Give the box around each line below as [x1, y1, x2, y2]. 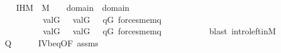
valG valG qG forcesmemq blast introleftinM [42, 25, 276, 37]
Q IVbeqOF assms [4, 36, 99, 49]
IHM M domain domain [16, 1, 130, 13]
